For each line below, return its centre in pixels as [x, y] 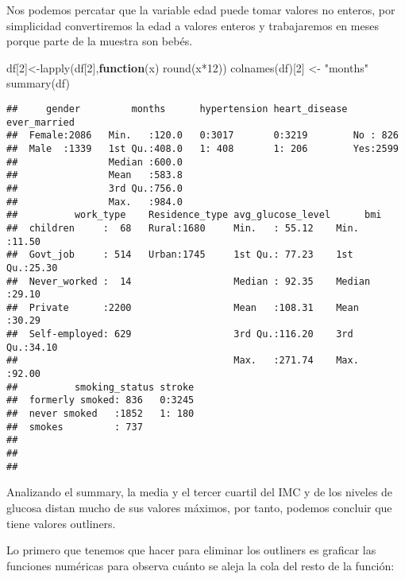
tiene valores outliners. [61, 523]
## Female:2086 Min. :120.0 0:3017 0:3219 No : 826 [202, 136]
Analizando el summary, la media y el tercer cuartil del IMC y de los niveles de [200, 492]
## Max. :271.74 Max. [183, 361]
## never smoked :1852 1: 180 [100, 414]
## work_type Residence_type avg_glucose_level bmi [194, 215]
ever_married [40, 122]
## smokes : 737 [75, 427]
